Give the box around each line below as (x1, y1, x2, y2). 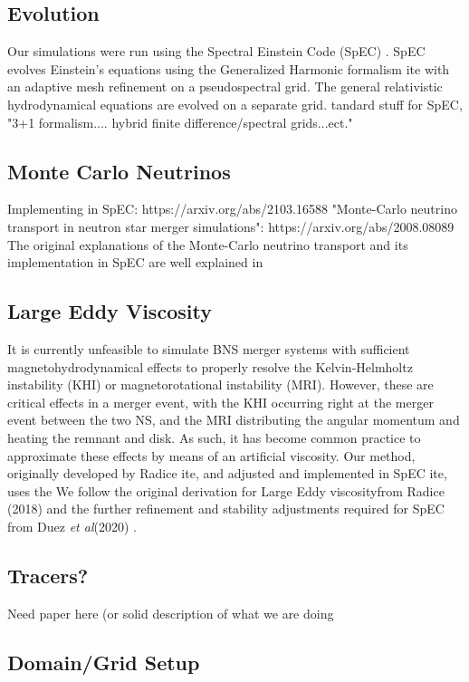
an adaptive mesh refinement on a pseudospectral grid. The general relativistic (7, 77, 443, 96)
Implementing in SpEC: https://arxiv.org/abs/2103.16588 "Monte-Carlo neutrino (7, 199, 457, 218)
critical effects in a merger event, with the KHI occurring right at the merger (7, 392, 434, 411)
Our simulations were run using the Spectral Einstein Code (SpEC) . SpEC (7, 42, 426, 61)
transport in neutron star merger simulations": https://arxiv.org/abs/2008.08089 (7, 216, 455, 235)
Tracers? (7, 561, 89, 589)
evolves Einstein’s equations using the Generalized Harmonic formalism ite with (7, 59, 450, 78)
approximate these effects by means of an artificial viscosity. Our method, (7, 446, 416, 465)
